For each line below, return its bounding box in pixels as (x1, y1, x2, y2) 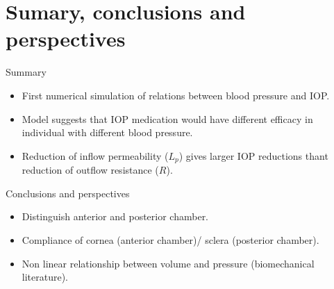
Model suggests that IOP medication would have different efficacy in (22, 111, 313, 126)
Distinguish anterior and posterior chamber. (22, 209, 209, 224)
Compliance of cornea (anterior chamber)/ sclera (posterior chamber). (22, 232, 319, 247)
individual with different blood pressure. (22, 125, 193, 140)
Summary (6, 65, 47, 79)
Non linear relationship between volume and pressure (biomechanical (22, 256, 315, 270)
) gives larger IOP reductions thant (178, 148, 328, 163)
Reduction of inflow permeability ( (22, 148, 169, 163)
